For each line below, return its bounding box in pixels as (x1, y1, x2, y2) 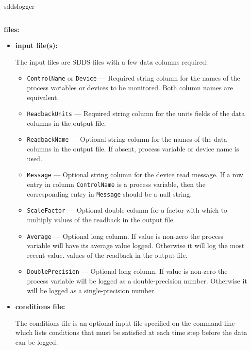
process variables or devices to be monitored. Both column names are (27, 83, 233, 93)
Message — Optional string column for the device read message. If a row (27, 169, 243, 180)
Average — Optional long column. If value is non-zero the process (27, 231, 223, 241)
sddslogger (4, 1, 35, 11)
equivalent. (27, 92, 59, 102)
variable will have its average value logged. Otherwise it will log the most (27, 240, 245, 250)
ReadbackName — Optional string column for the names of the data (27, 134, 227, 144)
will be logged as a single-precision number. (27, 285, 156, 295)
